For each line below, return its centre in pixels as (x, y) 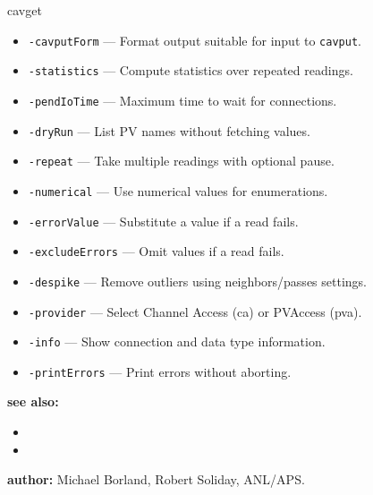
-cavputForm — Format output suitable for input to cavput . (195, 40)
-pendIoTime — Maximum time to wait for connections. (182, 100)
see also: (33, 401)
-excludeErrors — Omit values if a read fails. (156, 251)
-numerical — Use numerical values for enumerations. (178, 190)
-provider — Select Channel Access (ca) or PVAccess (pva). (195, 311)
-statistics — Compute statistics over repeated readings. (191, 70)
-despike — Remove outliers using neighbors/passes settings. (197, 281)
